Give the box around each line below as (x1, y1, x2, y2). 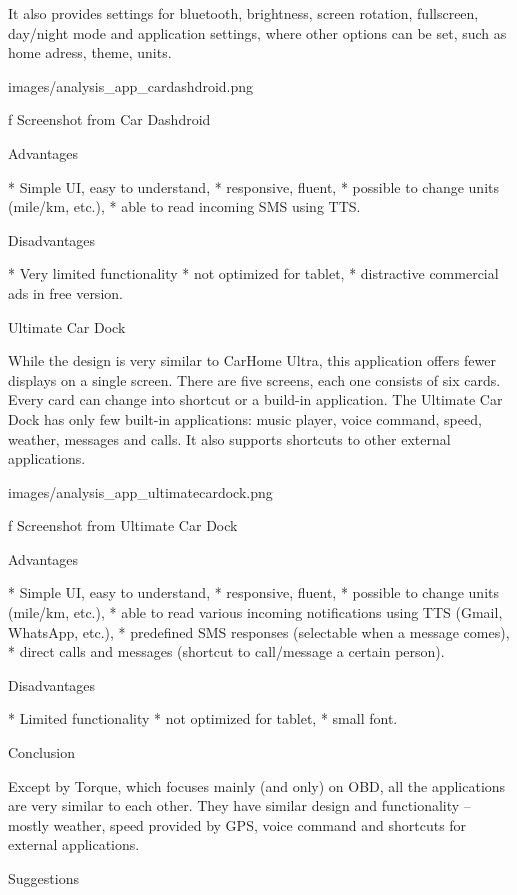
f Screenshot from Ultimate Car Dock (8, 515, 238, 536)
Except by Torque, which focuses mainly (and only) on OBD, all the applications (8, 775, 506, 796)
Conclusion (8, 742, 75, 763)
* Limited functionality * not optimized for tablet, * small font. (8, 708, 398, 729)
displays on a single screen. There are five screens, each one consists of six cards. (8, 369, 501, 390)
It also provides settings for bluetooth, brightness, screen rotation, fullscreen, (8, 3, 479, 23)
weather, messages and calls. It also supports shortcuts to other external (8, 428, 451, 449)
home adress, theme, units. (8, 42, 172, 63)
